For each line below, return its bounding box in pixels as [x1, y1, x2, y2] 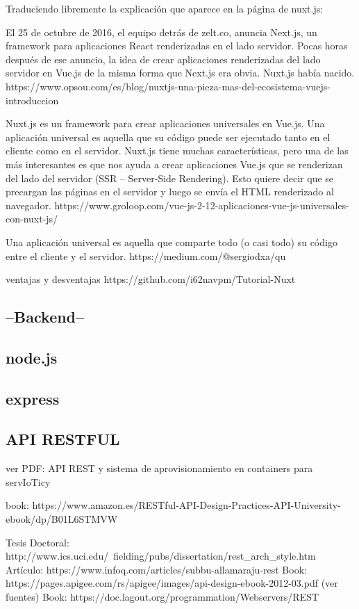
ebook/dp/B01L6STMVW [6, 512, 118, 526]
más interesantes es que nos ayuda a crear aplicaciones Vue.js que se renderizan [6, 156, 343, 171]
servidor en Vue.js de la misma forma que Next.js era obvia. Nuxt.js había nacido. [6, 65, 355, 80]
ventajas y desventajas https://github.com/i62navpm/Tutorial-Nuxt [6, 272, 296, 286]
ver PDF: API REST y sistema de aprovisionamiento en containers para [6, 461, 313, 476]
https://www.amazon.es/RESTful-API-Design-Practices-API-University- [32, 498, 341, 512]
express [6, 387, 60, 409]
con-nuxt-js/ [6, 211, 58, 226]
